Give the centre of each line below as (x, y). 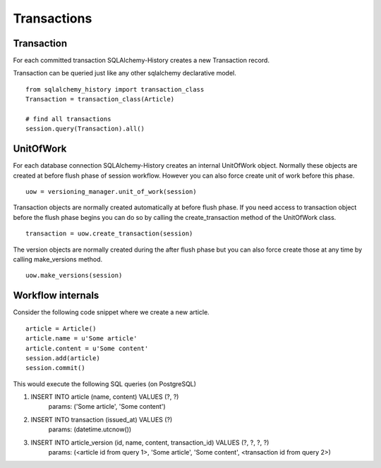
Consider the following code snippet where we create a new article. (111, 312)
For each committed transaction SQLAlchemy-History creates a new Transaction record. (141, 61)
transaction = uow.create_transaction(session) (109, 234)
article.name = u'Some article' (81, 339)
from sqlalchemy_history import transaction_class (115, 89)
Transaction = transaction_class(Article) (100, 99)
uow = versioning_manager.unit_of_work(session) (111, 192)
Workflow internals (56, 296)
